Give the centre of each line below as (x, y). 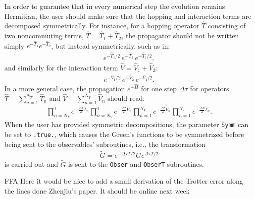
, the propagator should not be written (180, 35)
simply (15, 45)
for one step (159, 88)
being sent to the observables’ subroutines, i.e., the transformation (105, 144)
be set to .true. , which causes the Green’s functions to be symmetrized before (124, 134)
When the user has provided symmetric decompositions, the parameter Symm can (127, 124)
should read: (126, 98)
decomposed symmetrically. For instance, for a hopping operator (102, 26)
